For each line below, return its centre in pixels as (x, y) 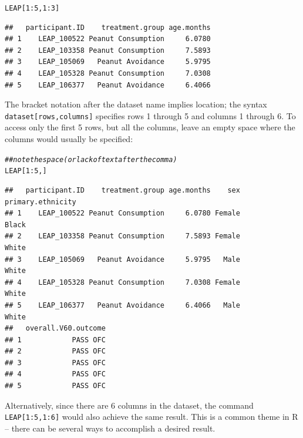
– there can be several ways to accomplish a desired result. (110, 428)
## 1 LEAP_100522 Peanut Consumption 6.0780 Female (122, 213)
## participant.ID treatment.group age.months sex (122, 190)
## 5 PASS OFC (55, 386)
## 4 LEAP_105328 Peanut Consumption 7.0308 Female (122, 282)
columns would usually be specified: (69, 139)
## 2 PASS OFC (55, 351)
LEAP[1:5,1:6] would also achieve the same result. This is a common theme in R (151, 417)
